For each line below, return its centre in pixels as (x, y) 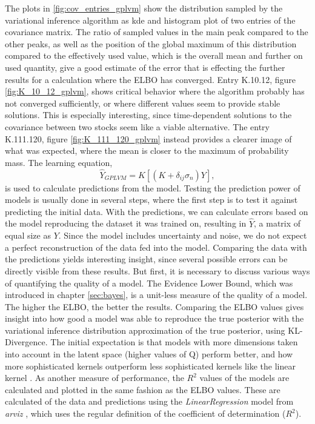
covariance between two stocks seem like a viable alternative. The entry (137, 126)
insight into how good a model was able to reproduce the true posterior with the (154, 318)
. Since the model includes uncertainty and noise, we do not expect (183, 235)
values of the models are (244, 378)
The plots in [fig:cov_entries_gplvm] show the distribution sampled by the (144, 8)
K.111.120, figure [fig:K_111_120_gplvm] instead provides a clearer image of (148, 138)
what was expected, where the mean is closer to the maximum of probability (147, 151)
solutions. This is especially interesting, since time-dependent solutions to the (148, 115)
